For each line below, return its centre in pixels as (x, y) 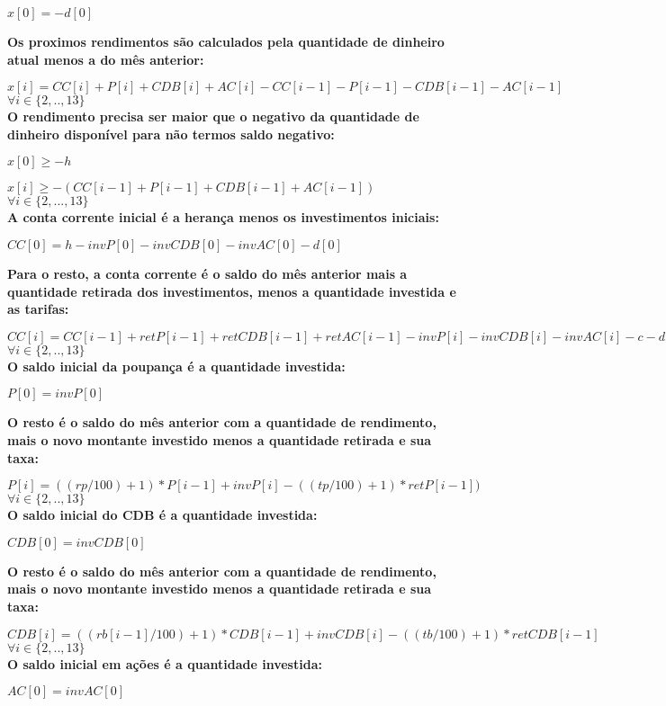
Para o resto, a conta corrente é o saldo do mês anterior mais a (207, 273)
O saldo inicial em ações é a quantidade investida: (165, 663)
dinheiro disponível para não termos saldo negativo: (171, 134)
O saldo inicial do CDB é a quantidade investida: (162, 515)
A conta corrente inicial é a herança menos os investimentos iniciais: (223, 217)
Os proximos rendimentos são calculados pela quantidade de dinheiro (226, 41)
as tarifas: (38, 309)
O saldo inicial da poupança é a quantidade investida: (176, 366)
